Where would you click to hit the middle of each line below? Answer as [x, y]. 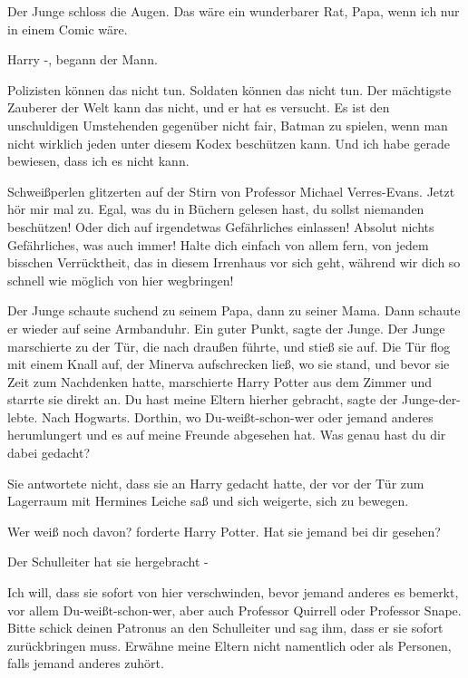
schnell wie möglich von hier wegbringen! [121, 280]
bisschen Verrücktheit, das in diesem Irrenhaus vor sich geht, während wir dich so [234, 262]
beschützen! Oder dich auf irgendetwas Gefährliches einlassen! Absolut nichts [221, 226]
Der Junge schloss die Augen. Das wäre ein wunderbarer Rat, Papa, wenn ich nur [234, 11]
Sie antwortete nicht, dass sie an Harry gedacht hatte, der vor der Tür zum [216, 483]
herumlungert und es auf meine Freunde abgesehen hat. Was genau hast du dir [227, 435]
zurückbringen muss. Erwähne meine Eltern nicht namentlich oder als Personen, [229, 645]
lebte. [23, 416]
